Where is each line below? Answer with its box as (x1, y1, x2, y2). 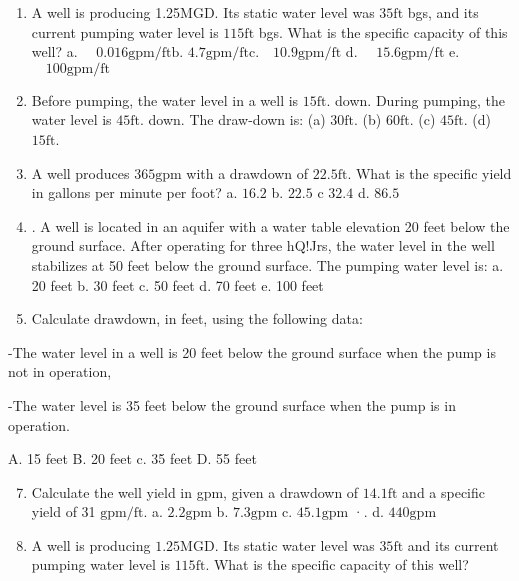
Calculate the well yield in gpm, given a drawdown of (31, 481, 359, 502)
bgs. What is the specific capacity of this (258, 21, 508, 42)
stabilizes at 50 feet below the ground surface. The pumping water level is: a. (31, 254, 504, 275)
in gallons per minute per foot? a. (31, 182, 238, 203)
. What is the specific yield (347, 162, 512, 183)
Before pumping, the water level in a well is (31, 89, 299, 110)
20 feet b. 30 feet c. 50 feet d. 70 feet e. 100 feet (31, 274, 324, 295)
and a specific (402, 481, 486, 502)
